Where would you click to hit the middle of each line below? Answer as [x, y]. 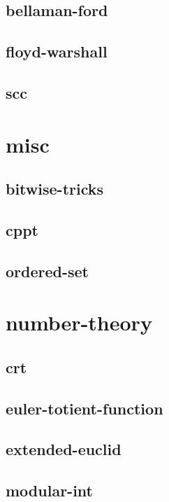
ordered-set [47, 271]
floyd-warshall [57, 51]
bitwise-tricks [55, 189]
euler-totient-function [84, 408]
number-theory [79, 322]
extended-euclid [64, 449]
